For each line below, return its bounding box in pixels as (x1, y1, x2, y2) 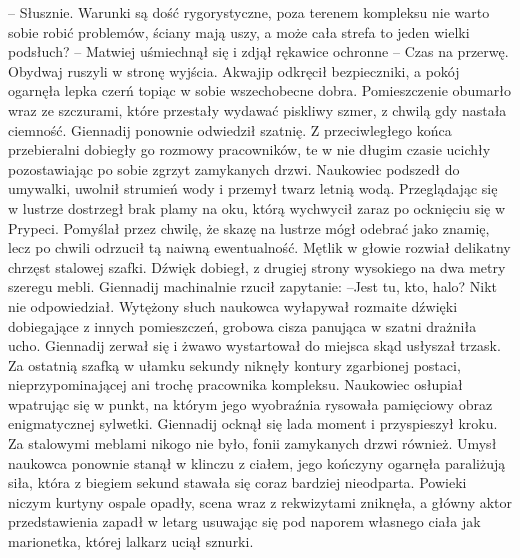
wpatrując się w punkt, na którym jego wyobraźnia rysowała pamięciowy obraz (8, 393, 493, 414)
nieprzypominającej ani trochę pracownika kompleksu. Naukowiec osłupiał (8, 374, 463, 395)
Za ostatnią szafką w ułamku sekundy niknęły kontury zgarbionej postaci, (8, 354, 461, 375)
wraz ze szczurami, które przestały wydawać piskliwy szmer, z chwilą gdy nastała (8, 99, 507, 120)
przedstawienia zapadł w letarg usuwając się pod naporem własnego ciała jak (8, 511, 481, 532)
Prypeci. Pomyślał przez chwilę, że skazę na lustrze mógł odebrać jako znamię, (8, 217, 490, 238)
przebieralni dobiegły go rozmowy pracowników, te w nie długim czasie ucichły (8, 139, 491, 160)
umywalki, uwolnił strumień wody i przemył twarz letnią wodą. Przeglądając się (8, 178, 498, 199)
